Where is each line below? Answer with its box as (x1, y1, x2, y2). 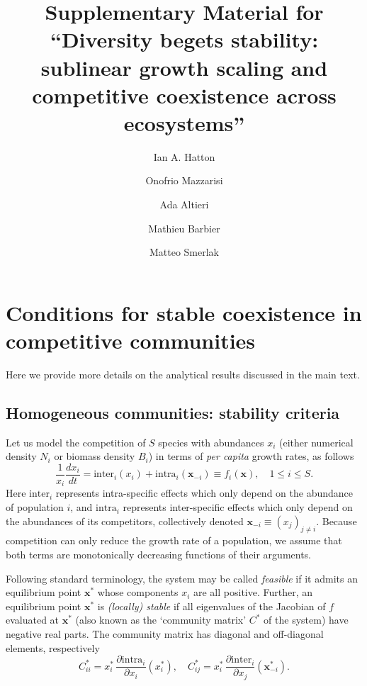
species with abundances (158, 434, 264, 449)
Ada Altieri (159, 197, 209, 212)
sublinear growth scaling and (40, 52, 328, 81)
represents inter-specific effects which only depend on (123, 500, 353, 514)
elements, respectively (6, 640, 100, 655)
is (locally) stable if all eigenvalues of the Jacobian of (97, 598, 326, 613)
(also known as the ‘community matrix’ (75, 612, 247, 627)
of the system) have (264, 612, 349, 627)
